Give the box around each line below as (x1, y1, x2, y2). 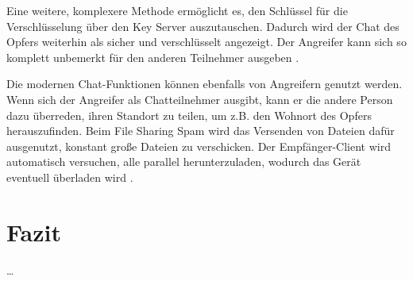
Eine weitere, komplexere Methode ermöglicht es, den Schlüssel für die (6, 2, 348, 18)
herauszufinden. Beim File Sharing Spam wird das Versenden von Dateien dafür (6, 122, 395, 139)
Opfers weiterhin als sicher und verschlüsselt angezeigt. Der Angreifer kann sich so (6, 33, 407, 50)
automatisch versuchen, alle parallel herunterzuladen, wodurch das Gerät (6, 153, 361, 170)
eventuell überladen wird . (6, 168, 133, 185)
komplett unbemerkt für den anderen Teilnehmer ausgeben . (6, 48, 299, 65)
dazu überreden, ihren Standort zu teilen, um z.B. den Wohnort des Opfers (6, 106, 372, 123)
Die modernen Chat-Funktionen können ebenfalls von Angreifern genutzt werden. (6, 75, 403, 92)
